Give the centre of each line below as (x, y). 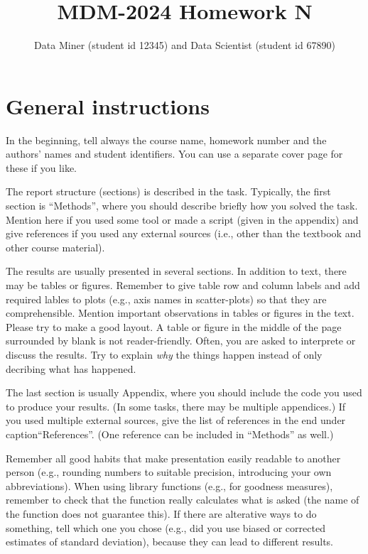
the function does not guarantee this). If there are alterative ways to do (161, 513)
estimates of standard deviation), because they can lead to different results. (170, 542)
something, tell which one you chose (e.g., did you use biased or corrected (166, 527)
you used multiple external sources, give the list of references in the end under (176, 420)
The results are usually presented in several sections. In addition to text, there (176, 271)
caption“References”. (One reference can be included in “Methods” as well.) (170, 434)
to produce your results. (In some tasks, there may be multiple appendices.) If (176, 406)
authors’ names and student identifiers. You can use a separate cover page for (174, 154)
